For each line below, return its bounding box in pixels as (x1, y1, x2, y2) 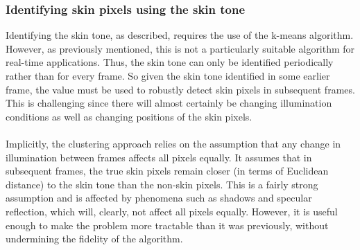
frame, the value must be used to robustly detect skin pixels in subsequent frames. (6, 82, 355, 96)
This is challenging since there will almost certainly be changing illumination (6, 96, 332, 110)
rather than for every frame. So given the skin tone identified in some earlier (6, 69, 330, 82)
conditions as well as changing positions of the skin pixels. (6, 109, 252, 123)
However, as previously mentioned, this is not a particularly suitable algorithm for (6, 41, 355, 55)
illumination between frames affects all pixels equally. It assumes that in (6, 150, 312, 164)
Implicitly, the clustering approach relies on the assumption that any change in (6, 136, 341, 150)
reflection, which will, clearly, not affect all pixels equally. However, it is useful (6, 204, 338, 218)
